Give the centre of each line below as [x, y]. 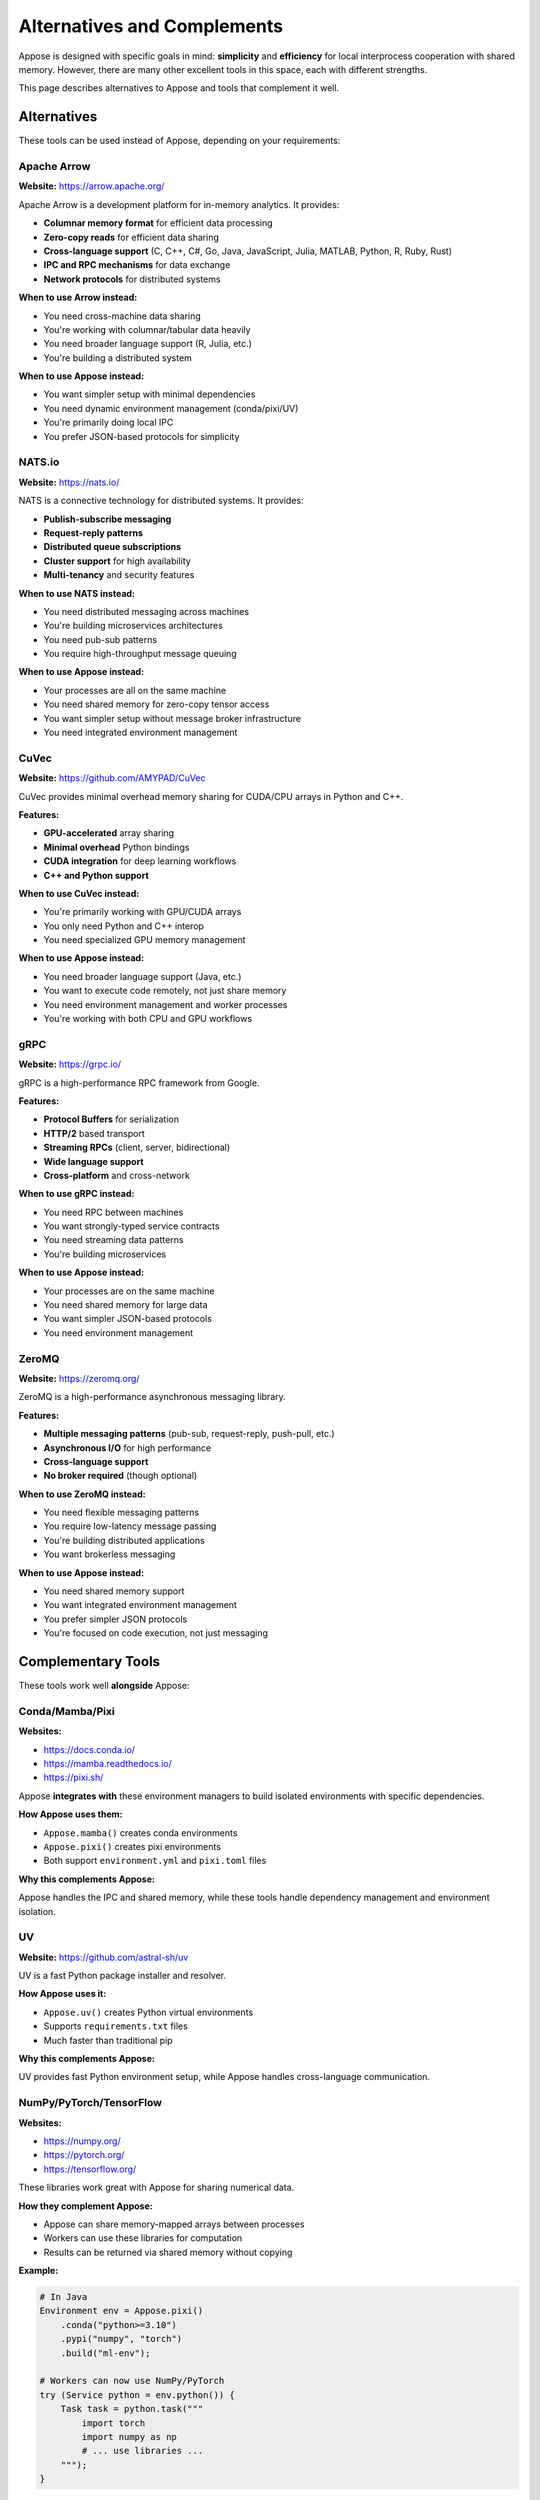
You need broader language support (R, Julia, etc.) [147, 344]
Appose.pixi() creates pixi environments [132, 1846]
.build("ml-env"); [105, 2353]
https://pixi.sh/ [73, 1777]
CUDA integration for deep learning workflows [140, 861]
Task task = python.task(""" [132, 2409]
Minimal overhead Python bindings [116, 847]
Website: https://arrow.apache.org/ [91, 186]
